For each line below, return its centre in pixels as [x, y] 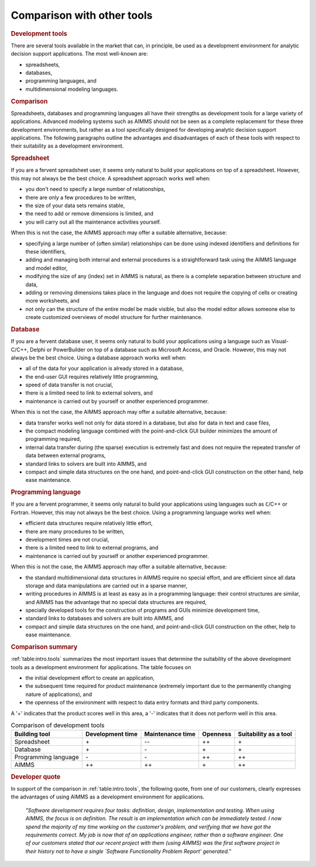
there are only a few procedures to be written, [81, 197]
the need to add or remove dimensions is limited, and [90, 214]
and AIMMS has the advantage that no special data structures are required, [116, 602]
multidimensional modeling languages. [72, 89]
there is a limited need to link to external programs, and [92, 548]
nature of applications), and [59, 694]
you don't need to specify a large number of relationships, [95, 189]
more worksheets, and [53, 301]
